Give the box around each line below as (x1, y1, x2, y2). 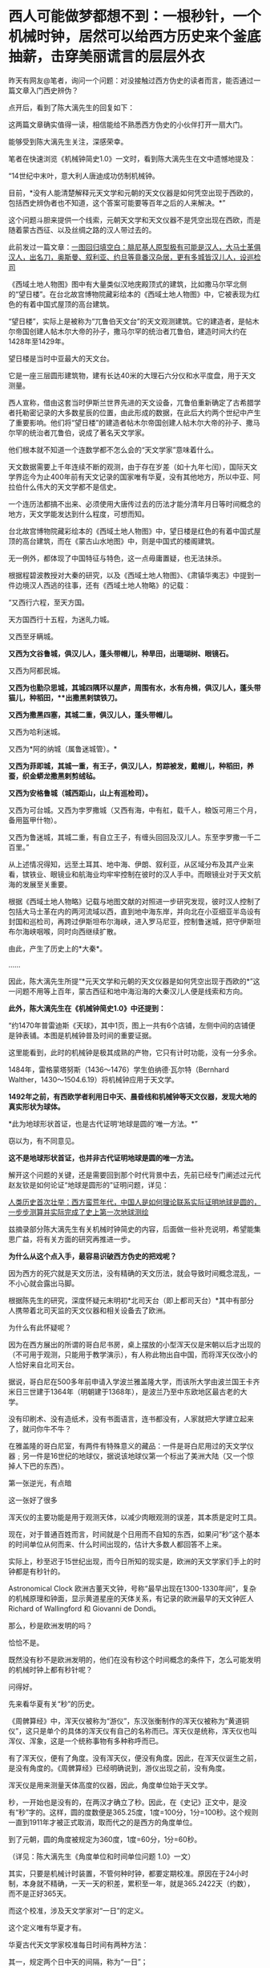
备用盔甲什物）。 (8, 815, 62, 825)
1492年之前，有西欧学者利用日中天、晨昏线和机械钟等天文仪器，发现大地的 (8, 1091, 257, 1101)
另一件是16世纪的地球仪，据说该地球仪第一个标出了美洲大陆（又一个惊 (22, 1451, 255, 1461)
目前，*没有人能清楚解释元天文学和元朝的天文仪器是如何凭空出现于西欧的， (8, 188, 258, 198)
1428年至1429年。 (8, 336, 69, 346)
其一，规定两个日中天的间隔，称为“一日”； (8, 1957, 148, 1966)
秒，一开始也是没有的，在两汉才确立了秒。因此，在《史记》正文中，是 (8, 1797, 240, 1807)
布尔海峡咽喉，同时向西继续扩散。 (8, 927, 121, 936)
